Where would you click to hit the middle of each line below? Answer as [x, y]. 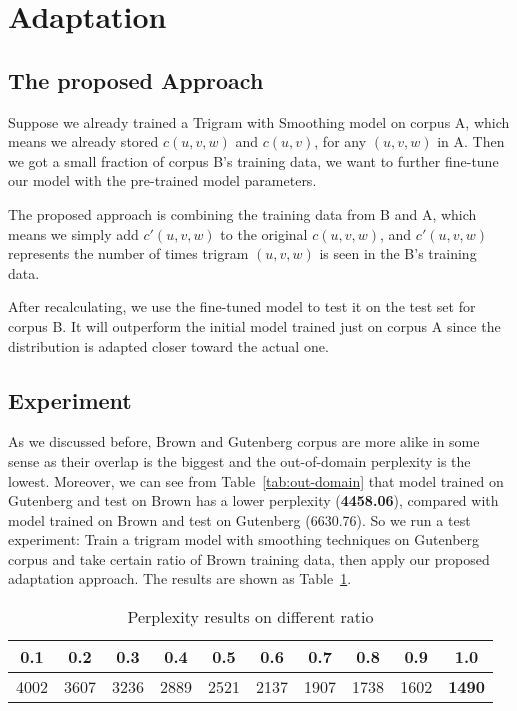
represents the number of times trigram [128, 253]
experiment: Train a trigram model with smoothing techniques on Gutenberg [244, 539]
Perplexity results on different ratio [250, 617]
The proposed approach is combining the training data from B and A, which [242, 213]
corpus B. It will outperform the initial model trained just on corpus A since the [254, 325]
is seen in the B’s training [398, 253]
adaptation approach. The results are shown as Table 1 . [180, 578]
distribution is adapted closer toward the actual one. [168, 345]
